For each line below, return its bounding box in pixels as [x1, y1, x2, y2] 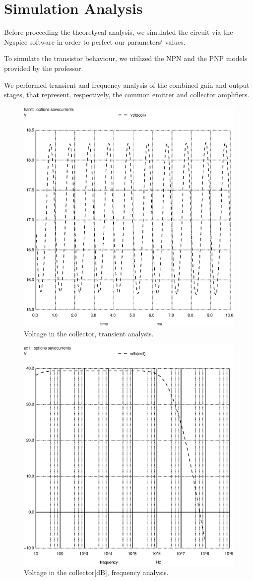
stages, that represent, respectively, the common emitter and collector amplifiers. [4, 89, 250, 100]
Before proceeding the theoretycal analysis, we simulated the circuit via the [4, 27, 233, 37]
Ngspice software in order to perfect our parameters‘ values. [4, 36, 186, 47]
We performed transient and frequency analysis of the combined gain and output [4, 79, 250, 90]
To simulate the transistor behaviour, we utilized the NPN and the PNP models [4, 53, 248, 64]
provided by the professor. [4, 63, 83, 73]
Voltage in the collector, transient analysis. [24, 328, 154, 338]
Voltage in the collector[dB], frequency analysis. [24, 567, 169, 578]
